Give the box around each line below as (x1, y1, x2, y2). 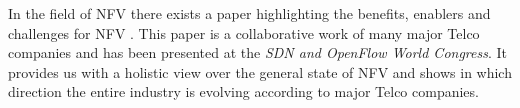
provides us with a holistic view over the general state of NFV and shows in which (8, 61, 512, 82)
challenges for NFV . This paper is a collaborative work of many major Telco (8, 22, 480, 43)
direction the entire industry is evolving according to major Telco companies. (8, 81, 479, 102)
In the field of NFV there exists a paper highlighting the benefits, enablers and (8, 3, 491, 23)
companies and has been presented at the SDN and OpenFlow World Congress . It (8, 42, 507, 63)
